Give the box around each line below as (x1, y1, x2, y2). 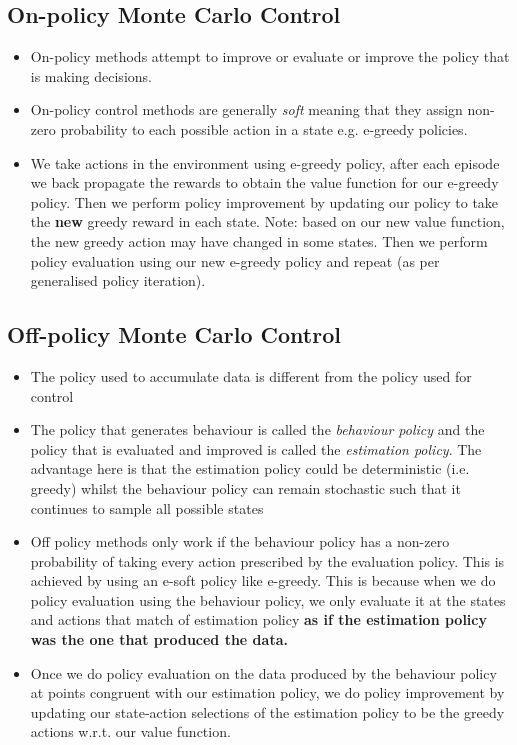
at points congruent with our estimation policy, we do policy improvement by (30, 682, 505, 703)
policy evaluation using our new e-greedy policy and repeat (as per (30, 250, 440, 271)
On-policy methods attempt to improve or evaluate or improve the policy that (30, 46, 510, 67)
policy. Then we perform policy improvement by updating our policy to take (30, 191, 499, 212)
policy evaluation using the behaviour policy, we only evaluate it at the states (30, 589, 506, 610)
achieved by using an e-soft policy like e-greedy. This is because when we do (30, 570, 496, 591)
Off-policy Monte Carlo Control (7, 319, 341, 350)
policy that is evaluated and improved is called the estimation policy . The (30, 438, 482, 459)
